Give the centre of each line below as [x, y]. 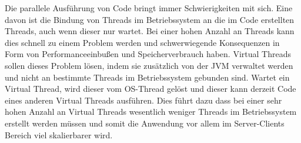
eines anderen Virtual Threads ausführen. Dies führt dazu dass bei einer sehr [143, 100]
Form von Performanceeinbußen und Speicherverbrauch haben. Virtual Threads [148, 54]
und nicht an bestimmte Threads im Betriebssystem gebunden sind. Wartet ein [147, 77]
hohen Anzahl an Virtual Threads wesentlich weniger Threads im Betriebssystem [151, 112]
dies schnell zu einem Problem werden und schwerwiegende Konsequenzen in [142, 42]
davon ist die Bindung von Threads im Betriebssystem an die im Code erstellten [150, 19]
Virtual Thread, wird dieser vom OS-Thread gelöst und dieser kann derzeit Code [150, 89]
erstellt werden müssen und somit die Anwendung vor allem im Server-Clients [145, 123]
